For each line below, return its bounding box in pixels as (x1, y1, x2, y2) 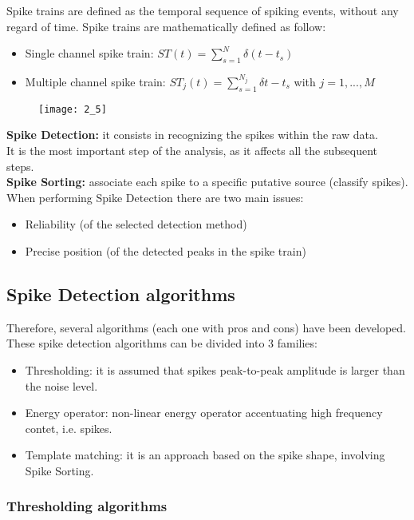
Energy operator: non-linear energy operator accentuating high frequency (25, 404, 383, 421)
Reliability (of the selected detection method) (25, 216, 247, 232)
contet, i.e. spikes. (25, 419, 112, 436)
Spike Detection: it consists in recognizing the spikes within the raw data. (6, 126, 378, 143)
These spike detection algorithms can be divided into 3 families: (6, 335, 317, 351)
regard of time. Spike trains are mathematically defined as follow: (6, 18, 326, 34)
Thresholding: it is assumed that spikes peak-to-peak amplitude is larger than (25, 361, 405, 378)
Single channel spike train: (25, 45, 154, 62)
